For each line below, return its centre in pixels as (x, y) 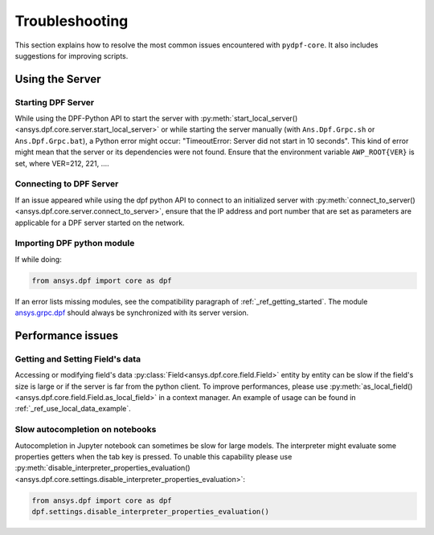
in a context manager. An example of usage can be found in (257, 398)
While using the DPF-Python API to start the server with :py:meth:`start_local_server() (156, 118)
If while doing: (38, 259)
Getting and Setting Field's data (78, 359)
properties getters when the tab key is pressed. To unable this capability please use (154, 456)
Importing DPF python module (75, 243)
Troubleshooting (72, 21)
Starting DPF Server (55, 102)
